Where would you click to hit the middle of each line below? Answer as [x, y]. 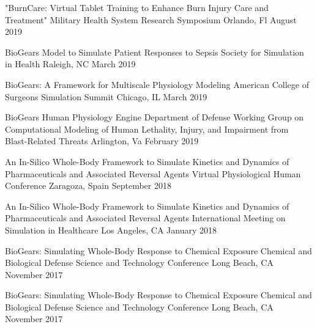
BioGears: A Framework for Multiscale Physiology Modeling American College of [157, 84]
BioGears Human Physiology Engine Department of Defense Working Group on [155, 117]
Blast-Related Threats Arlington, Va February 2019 [102, 141]
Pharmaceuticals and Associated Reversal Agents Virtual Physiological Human [153, 173]
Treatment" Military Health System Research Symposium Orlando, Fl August [151, 19]
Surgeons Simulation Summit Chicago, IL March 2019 [106, 96]
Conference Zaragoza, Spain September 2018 [88, 186]
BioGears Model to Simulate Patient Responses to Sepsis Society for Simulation [155, 52]
